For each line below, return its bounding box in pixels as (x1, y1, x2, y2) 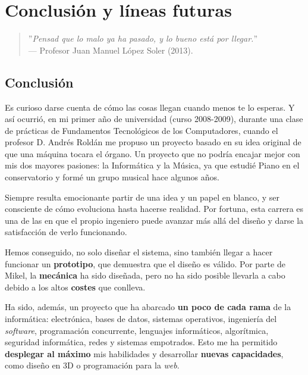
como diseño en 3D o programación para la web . (5, 359, 180, 371)
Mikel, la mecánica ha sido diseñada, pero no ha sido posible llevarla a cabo (5, 269, 285, 282)
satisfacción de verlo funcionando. (5, 226, 127, 238)
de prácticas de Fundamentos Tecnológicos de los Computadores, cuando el (5, 124, 278, 136)
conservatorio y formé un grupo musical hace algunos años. (5, 171, 219, 183)
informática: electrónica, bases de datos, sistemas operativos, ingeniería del (5, 312, 277, 325)
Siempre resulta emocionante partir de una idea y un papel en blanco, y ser (5, 190, 279, 203)
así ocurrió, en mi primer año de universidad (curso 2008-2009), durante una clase (5, 112, 303, 125)
